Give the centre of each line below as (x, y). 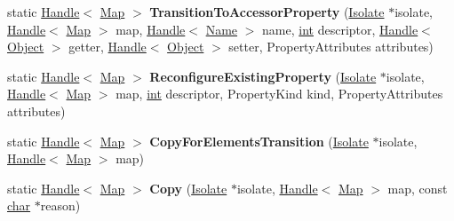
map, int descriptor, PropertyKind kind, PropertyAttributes (279, 94)
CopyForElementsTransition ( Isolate (259, 141)
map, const (418, 188)
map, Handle (151, 29)
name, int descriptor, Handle (340, 29)
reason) (60, 205)
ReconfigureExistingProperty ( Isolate (263, 76)
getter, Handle (108, 47)
